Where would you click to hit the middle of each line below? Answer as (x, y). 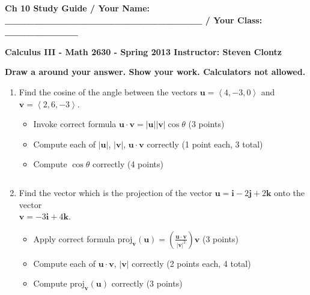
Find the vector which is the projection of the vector (116, 192)
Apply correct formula (74, 238)
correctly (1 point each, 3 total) (205, 144)
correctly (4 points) (128, 164)
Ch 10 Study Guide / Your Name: (77, 8)
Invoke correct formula (75, 124)
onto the (290, 192)
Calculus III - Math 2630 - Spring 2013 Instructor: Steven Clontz (143, 51)
